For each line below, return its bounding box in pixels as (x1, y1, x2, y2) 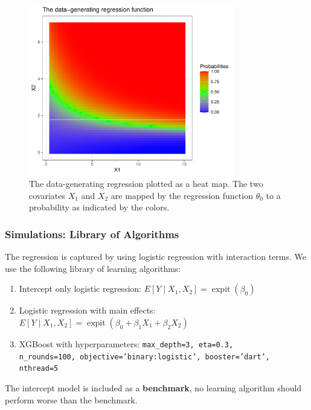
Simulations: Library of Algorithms (5, 226, 179, 241)
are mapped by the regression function (111, 189, 253, 201)
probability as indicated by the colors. (29, 201, 170, 213)
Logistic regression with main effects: (19, 304, 156, 317)
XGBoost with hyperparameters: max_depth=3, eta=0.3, (19, 338, 234, 350)
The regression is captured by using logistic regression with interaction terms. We (5, 250, 307, 263)
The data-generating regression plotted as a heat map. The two (29, 177, 263, 190)
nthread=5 (19, 364, 59, 373)
